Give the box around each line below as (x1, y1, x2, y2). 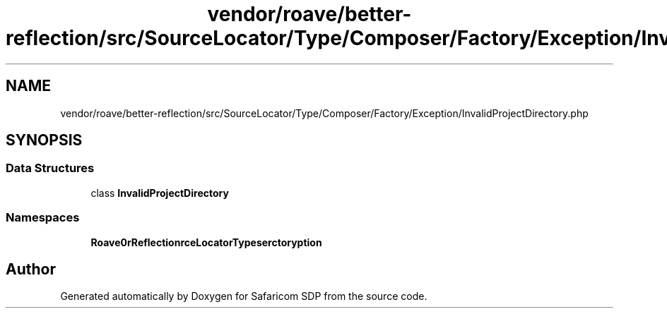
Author (6, 260, 56, 278)
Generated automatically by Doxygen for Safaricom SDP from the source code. (60, 290, 427, 303)
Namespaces (6, 210, 80, 225)
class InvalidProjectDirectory (90, 186, 229, 199)
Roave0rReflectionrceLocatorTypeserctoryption (90, 236, 322, 248)
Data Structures (6, 161, 95, 176)
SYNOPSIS (6, 131, 83, 150)
